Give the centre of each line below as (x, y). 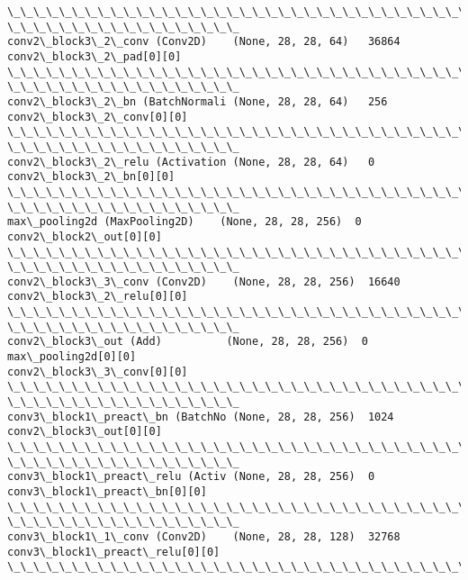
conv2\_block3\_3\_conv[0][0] (98, 372)
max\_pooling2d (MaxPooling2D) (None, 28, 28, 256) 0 (184, 222)
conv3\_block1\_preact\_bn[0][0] (107, 492)
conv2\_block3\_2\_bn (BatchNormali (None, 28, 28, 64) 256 (198, 101)
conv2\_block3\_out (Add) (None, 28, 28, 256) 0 (188, 342)
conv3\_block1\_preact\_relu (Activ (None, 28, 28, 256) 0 (191, 477)
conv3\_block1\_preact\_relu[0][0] (114, 552)
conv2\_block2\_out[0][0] (85, 236)
